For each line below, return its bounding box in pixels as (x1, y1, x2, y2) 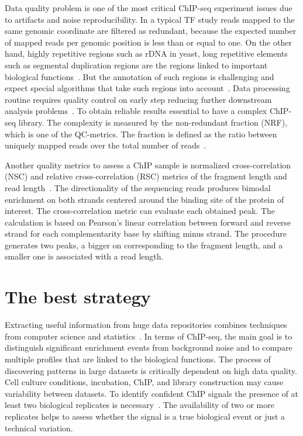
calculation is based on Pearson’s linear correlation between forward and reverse (5, 216, 291, 228)
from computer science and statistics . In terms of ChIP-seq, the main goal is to (5, 330, 292, 342)
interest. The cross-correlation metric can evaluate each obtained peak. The (5, 205, 275, 217)
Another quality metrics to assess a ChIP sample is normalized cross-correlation (5, 158, 291, 171)
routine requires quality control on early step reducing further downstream (5, 93, 272, 105)
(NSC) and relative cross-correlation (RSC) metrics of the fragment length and (5, 170, 287, 182)
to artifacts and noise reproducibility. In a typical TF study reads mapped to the (5, 13, 295, 25)
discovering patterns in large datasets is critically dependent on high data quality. (5, 364, 297, 376)
